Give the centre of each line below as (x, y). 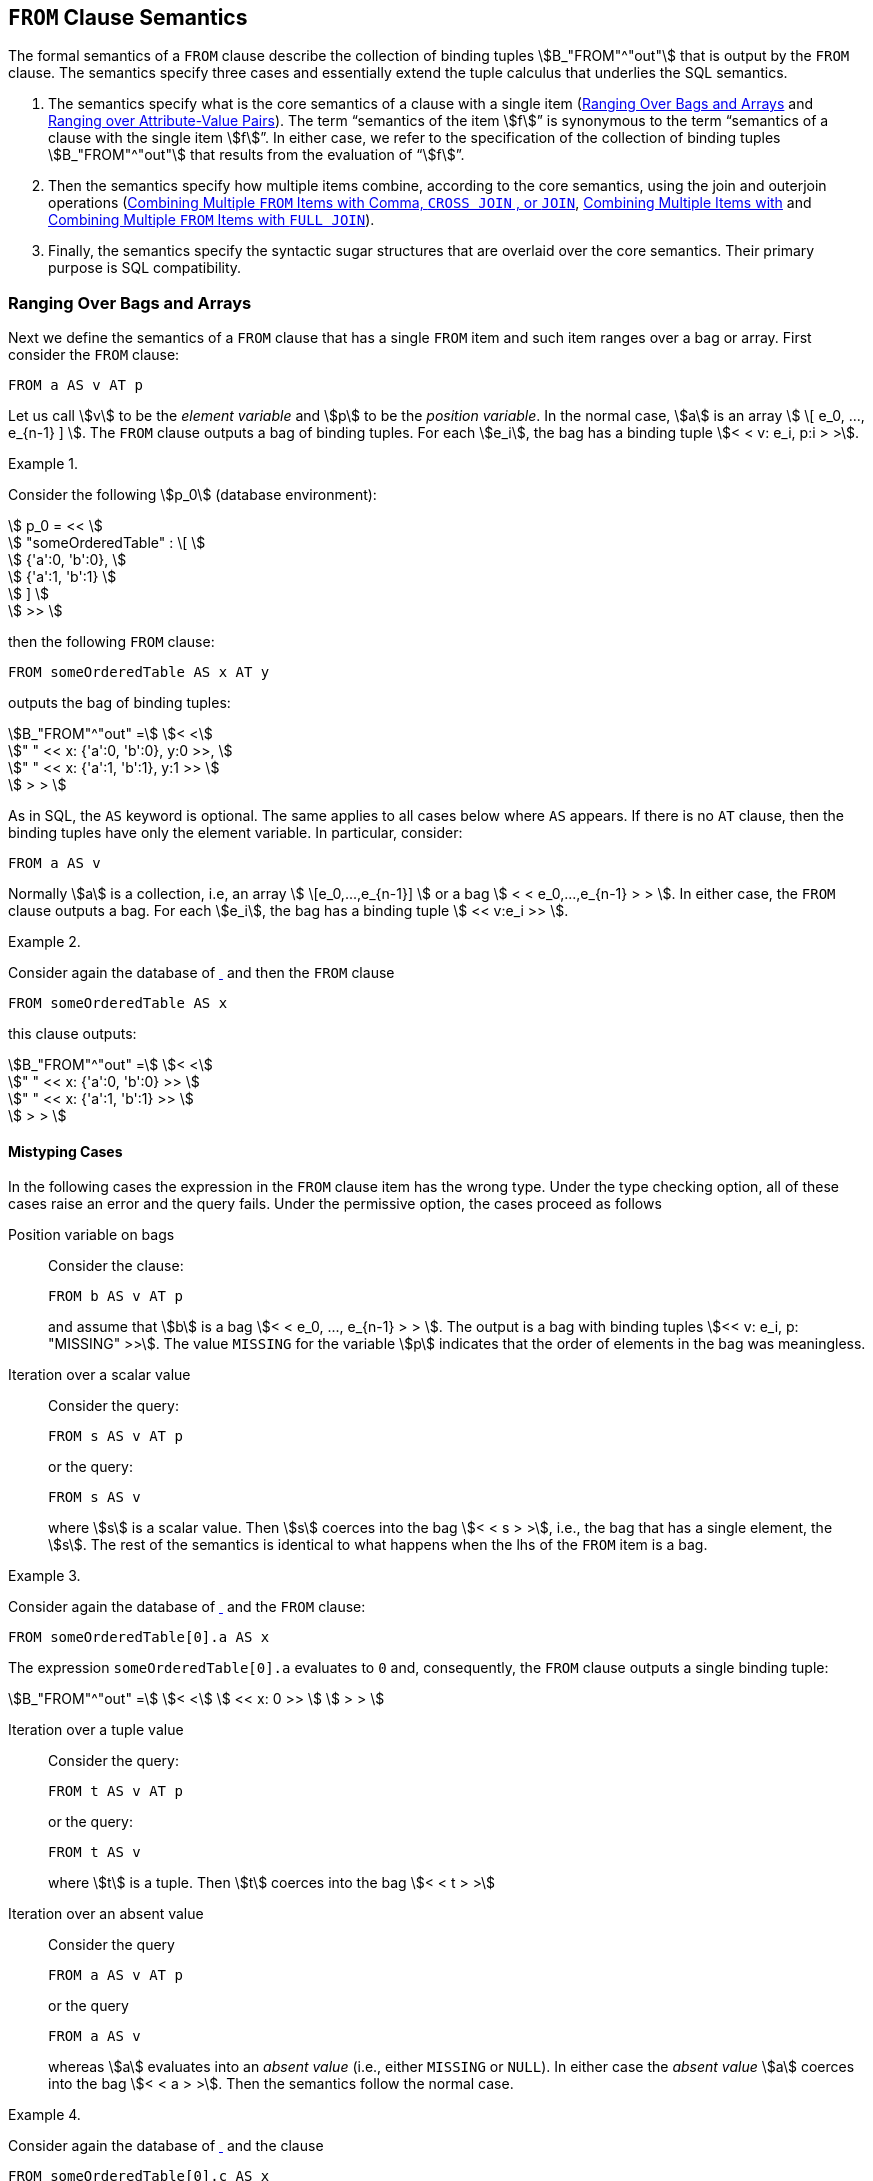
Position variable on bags (91, 1235)
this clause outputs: (72, 1034)
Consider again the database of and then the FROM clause (201, 973)
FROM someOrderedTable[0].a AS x (139, 1637)
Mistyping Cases (65, 1151)
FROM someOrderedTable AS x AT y (139, 672)
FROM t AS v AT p (115, 1791)
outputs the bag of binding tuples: (119, 703)
